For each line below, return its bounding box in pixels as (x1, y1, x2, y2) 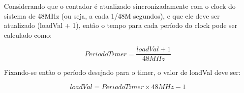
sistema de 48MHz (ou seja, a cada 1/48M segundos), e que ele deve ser (4, 10, 220, 21)
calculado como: (4, 29, 52, 40)
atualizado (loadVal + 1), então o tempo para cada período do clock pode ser (4, 20, 238, 30)
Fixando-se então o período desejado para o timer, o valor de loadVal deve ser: (4, 67, 241, 77)
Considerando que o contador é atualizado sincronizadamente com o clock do (4, 1, 236, 11)
